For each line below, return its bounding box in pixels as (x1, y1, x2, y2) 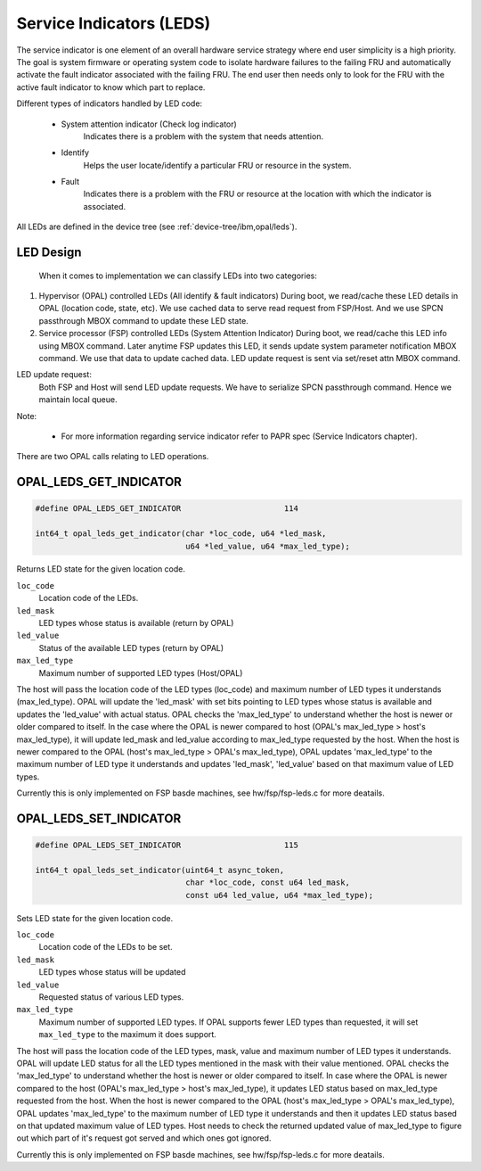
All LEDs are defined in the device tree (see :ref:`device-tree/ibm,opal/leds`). (16, 221, 298, 232)
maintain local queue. (38, 394, 118, 405)
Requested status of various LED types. (38, 992, 184, 1002)
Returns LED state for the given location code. (16, 564, 186, 574)
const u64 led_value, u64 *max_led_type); (185, 890, 374, 900)
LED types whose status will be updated (38, 967, 186, 977)
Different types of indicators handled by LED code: (16, 98, 203, 109)
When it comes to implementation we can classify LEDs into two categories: (38, 270, 318, 281)
